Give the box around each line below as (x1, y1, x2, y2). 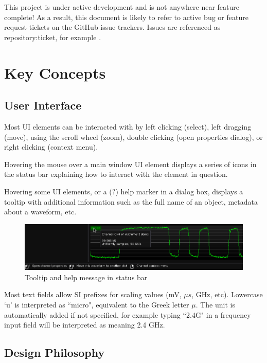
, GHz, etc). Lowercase (191, 289, 263, 300)
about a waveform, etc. (4, 206, 77, 217)
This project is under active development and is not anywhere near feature (4, 2, 239, 12)
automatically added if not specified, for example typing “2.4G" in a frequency (4, 309, 251, 320)
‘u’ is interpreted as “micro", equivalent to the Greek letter (4, 299, 189, 310)
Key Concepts (4, 62, 106, 83)
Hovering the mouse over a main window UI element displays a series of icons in (4, 158, 257, 169)
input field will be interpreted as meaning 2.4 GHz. (4, 319, 165, 330)
